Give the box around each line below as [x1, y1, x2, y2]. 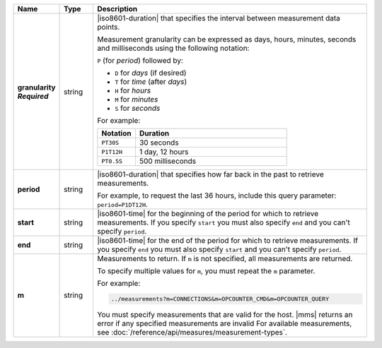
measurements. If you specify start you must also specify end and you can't [97, 217, 350, 227]
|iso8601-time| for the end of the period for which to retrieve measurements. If [97, 236, 359, 245]
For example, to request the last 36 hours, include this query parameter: [97, 191, 337, 200]
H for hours [115, 85, 151, 95]
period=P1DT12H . [97, 200, 149, 209]
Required [17, 91, 49, 101]
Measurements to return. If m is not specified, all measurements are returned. [97, 254, 353, 263]
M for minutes [115, 95, 158, 104]
